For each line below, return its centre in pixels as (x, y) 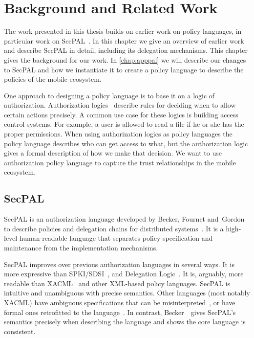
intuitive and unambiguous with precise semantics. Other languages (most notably (127, 293)
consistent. (20, 331)
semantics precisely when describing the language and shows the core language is (125, 322)
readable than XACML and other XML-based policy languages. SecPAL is (117, 283)
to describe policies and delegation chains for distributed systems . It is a (114, 228)
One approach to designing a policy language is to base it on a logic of (109, 95)
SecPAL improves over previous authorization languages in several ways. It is (119, 264)
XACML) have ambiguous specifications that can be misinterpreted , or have (120, 302)
